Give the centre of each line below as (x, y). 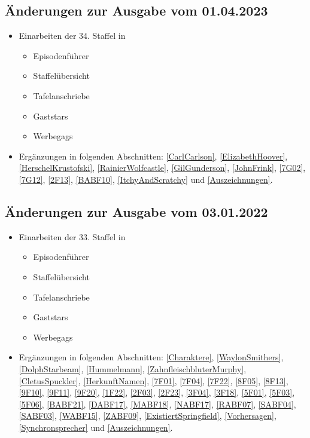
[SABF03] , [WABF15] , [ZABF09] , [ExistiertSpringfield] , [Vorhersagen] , (148, 416)
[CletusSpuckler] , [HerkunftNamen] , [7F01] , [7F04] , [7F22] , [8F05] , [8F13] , (154, 380)
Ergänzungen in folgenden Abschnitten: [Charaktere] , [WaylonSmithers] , (151, 357)
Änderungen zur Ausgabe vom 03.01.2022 (136, 211)
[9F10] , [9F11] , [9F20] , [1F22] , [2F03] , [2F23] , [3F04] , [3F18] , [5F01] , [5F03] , (157, 392)
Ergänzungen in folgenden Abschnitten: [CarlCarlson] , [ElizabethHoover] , (153, 156)
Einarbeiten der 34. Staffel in (72, 36)
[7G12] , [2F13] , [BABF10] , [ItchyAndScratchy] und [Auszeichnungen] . (146, 179)
